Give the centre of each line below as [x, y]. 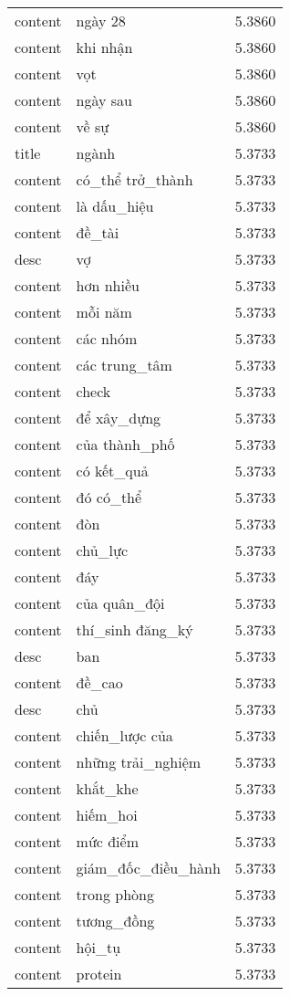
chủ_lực [102, 550]
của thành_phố [125, 444]
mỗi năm [104, 312]
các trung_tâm [124, 365]
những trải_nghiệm [139, 762]
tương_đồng [115, 921]
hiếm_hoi [107, 815]
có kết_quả [112, 471]
